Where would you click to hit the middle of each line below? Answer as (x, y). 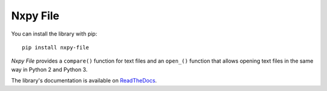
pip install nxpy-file (56, 47)
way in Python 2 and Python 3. (49, 69)
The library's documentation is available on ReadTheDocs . (84, 81)
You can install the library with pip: (54, 34)
